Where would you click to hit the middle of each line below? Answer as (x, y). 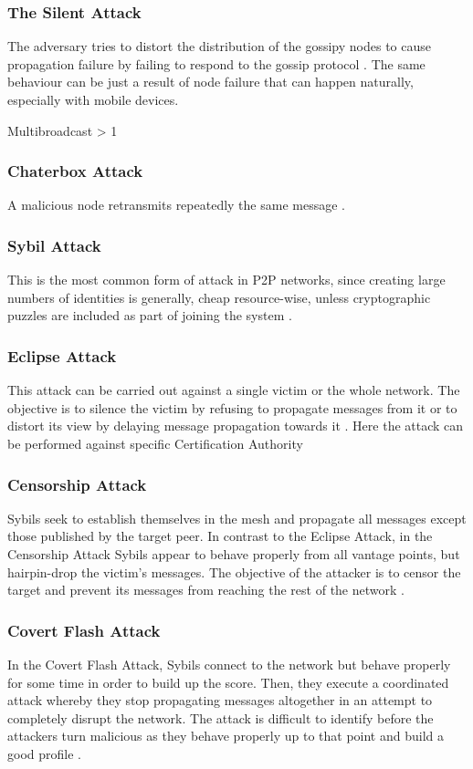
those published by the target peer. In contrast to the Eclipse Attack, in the (220, 536)
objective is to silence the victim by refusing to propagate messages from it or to (232, 407)
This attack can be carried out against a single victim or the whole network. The (234, 390)
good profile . (44, 753)
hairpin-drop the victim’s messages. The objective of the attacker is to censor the (234, 572)
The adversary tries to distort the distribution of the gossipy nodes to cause (219, 46)
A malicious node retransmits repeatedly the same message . (176, 205)
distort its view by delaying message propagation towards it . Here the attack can (236, 426)
